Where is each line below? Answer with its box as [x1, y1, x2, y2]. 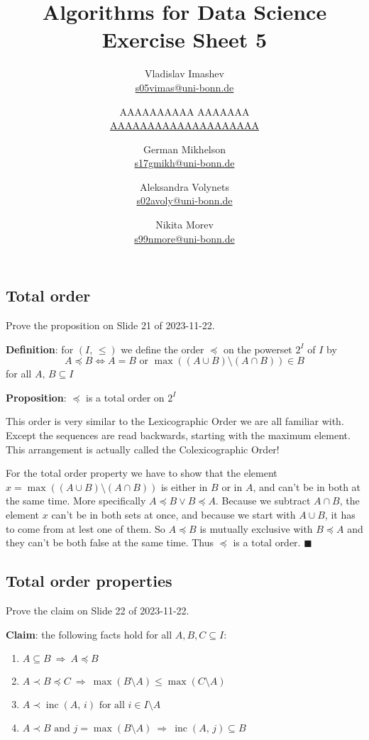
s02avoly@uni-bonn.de [136, 193, 233, 208]
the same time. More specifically [6, 493, 146, 508]
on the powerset [223, 341, 292, 356]
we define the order [121, 341, 204, 356]
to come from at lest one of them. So [6, 521, 165, 536]
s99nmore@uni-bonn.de [134, 231, 235, 245]
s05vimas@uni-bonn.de [135, 79, 234, 94]
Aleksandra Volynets [140, 179, 229, 194]
